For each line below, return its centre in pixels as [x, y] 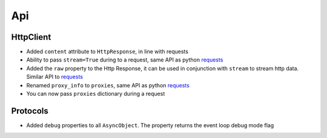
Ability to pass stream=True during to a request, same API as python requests [125, 60]
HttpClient [31, 37]
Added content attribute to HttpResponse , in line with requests [107, 52]
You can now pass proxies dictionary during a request [96, 94]
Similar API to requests [54, 77]
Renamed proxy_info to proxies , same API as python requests [108, 85]
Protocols [30, 111]
